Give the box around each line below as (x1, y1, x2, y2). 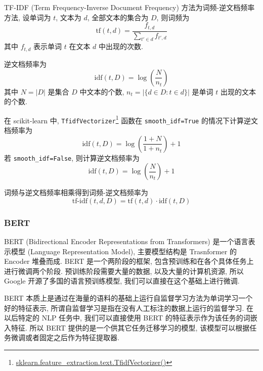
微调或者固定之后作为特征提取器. (11, 332, 119, 343)
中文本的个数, (79, 86, 124, 97)
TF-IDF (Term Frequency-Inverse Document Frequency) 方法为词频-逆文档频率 (4, 2, 255, 12)
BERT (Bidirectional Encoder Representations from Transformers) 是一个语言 (4, 236, 248, 247)
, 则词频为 (156, 12, 190, 22)
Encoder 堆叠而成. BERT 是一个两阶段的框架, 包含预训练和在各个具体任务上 (4, 256, 254, 266)
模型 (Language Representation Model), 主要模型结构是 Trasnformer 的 (11, 246, 237, 256)
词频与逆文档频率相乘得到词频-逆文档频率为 (4, 187, 148, 198)
